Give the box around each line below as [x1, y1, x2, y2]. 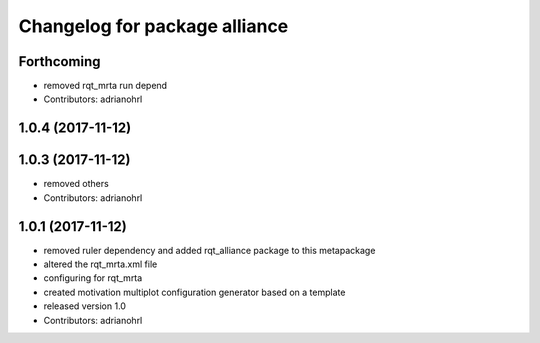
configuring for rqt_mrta [43, 272, 143, 284]
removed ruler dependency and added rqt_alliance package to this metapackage [43, 244, 376, 256]
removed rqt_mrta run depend [43, 80, 168, 92]
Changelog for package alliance [18, 15, 289, 37]
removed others [43, 178, 109, 190]
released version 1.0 [43, 300, 127, 312]
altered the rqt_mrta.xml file [43, 258, 158, 270]
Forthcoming [18, 53, 101, 70]
